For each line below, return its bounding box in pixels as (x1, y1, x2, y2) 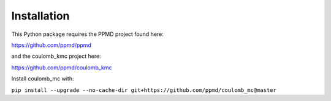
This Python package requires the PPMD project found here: (11, 30, 164, 38)
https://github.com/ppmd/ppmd (11, 41, 91, 49)
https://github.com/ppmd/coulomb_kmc (11, 64, 113, 71)
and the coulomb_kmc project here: (11, 52, 101, 60)
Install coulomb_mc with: (11, 75, 74, 82)
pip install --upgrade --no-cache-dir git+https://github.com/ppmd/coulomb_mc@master (11, 86, 277, 94)
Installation (11, 9, 70, 23)
